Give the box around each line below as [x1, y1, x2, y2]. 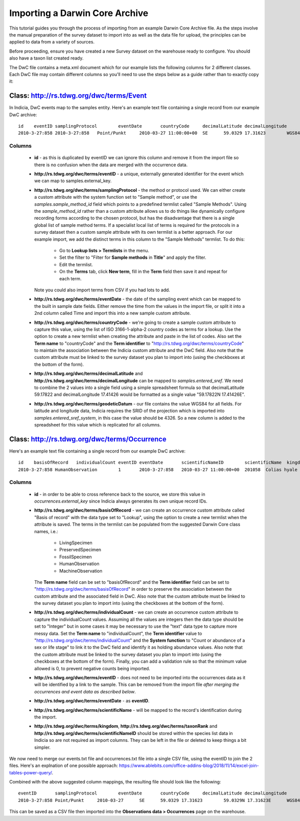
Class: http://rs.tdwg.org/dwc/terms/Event [9, 92, 147, 100]
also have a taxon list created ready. [9, 55, 83, 61]
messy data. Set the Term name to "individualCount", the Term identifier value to [34, 630, 202, 636]
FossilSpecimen [59, 554, 92, 560]
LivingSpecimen [59, 540, 92, 546]
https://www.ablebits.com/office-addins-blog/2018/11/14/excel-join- [118, 762, 259, 768]
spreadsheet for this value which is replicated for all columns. [34, 422, 161, 428]
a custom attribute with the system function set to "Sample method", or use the [34, 194, 197, 200]
